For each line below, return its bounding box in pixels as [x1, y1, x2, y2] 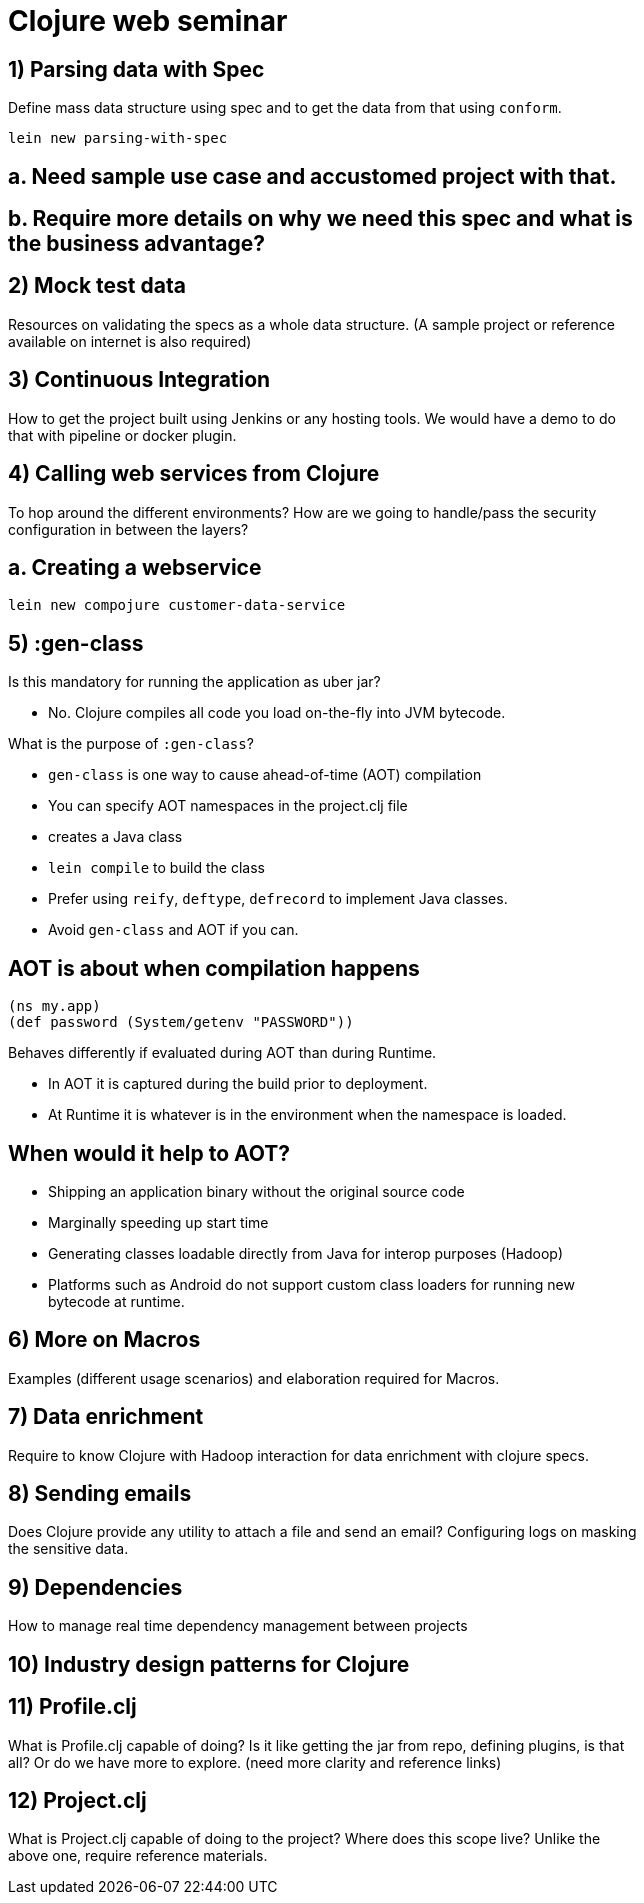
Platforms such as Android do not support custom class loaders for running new [48, 1275, 575, 1293]
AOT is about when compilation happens [8, 955, 420, 981]
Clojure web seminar [8, 4, 288, 38]
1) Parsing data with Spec [8, 56, 265, 82]
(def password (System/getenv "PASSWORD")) [8, 1014, 354, 1031]
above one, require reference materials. [8, 1847, 268, 1865]
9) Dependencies [8, 1574, 183, 1600]
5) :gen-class [8, 630, 144, 656]
